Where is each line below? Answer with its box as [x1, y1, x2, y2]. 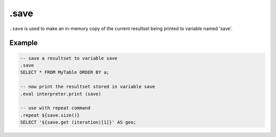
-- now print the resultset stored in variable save [20, 84, 155, 90]
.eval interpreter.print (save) [20, 91, 102, 97]
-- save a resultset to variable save [20, 55, 118, 61]
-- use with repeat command [20, 105, 90, 111]
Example [9, 39, 38, 47]
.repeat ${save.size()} [20, 112, 80, 118]
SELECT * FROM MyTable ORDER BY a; [20, 69, 109, 75]
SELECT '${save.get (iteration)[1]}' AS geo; [20, 120, 136, 125]
